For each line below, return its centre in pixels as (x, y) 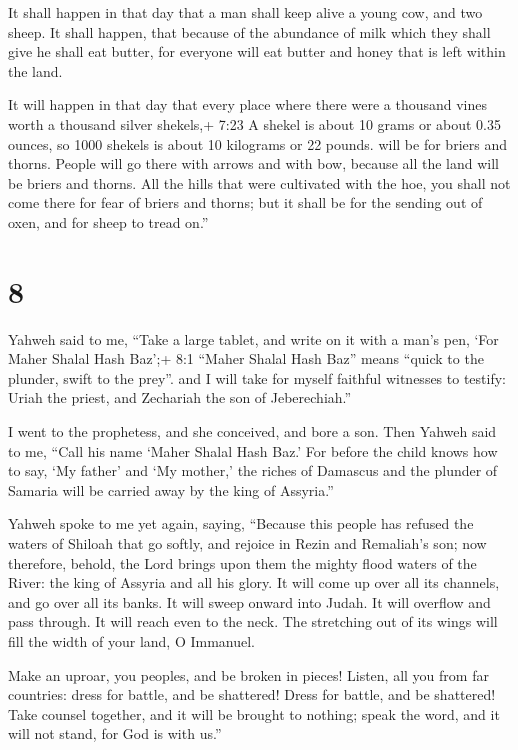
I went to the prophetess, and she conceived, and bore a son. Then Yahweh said (252, 431)
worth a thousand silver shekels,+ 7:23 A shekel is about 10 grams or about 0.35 (255, 123)
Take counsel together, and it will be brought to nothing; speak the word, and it (254, 713)
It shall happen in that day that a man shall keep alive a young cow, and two (245, 12)
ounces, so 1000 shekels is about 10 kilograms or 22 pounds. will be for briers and (257, 143)
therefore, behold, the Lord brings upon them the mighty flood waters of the (242, 562)
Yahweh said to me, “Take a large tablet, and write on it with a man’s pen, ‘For (253, 338)
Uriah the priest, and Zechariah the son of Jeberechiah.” (180, 397)
